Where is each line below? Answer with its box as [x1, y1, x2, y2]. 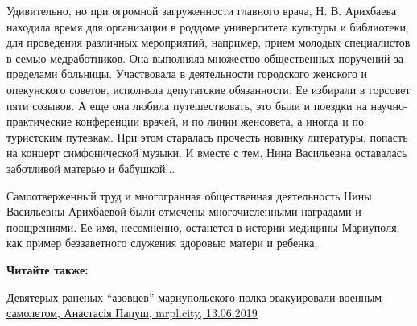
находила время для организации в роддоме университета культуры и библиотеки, [6, 18, 409, 35]
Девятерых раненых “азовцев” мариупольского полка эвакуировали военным [6, 288, 382, 305]
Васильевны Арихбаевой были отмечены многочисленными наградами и [6, 203, 361, 220]
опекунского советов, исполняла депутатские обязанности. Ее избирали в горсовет [6, 80, 411, 97]
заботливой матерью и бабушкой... [6, 159, 175, 176]
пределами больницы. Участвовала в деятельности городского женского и [6, 65, 368, 82]
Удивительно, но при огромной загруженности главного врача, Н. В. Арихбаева [6, 2, 397, 19]
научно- [370, 97, 408, 113]
